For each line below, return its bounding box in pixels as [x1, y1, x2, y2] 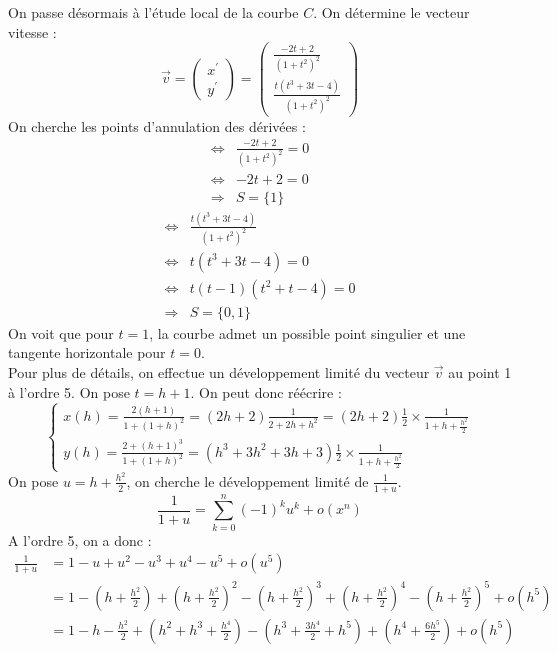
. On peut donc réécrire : [190, 381, 342, 402]
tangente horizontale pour [8, 342, 166, 363]
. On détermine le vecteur [313, 2, 470, 22]
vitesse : [8, 21, 57, 42]
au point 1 [448, 362, 512, 383]
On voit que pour [8, 322, 114, 343]
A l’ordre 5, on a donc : [8, 529, 152, 550]
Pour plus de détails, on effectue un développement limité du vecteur [8, 362, 430, 383]
